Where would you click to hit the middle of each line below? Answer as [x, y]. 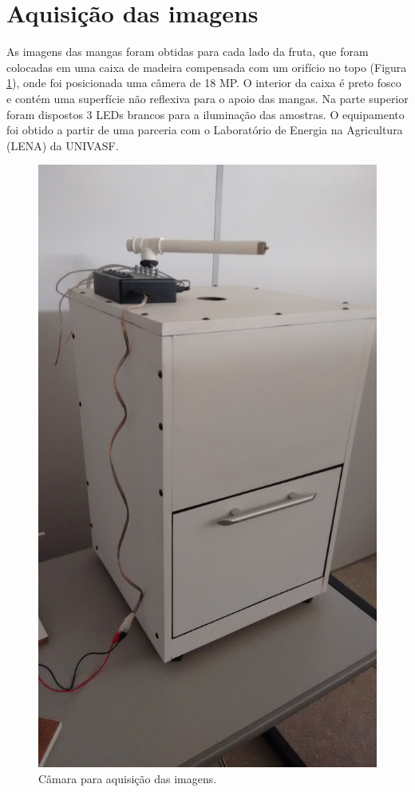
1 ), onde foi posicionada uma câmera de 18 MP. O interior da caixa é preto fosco [204, 83]
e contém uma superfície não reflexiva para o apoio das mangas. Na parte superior [207, 98]
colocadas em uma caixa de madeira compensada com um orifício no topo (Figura [207, 67]
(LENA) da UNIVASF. [63, 145]
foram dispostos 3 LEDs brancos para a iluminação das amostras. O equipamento [206, 114]
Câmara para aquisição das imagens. [128, 778]
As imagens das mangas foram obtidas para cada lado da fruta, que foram [188, 52]
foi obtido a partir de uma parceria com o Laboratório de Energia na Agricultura [205, 130]
